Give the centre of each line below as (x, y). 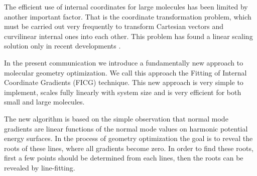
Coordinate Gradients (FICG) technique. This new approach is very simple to (124, 82)
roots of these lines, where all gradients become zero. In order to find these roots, (129, 148)
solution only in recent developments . (62, 46)
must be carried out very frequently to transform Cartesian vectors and (114, 26)
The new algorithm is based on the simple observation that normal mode (116, 118)
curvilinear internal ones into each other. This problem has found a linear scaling (128, 36)
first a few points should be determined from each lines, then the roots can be (124, 158)
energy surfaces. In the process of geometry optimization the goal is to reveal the (128, 138)
